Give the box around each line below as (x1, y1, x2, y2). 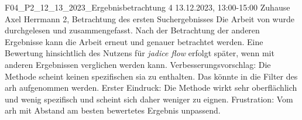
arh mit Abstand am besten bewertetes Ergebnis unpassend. (5, 104, 221, 116)
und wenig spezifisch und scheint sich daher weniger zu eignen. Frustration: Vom (5, 92, 293, 105)
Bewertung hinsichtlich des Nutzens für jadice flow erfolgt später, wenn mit (5, 47, 274, 59)
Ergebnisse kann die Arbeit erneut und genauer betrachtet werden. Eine (5, 35, 263, 47)
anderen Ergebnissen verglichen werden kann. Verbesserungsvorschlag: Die (5, 58, 271, 70)
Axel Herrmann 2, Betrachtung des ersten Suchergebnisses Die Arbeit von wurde (5, 12, 294, 25)
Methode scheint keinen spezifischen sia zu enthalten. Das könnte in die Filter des (5, 70, 298, 82)
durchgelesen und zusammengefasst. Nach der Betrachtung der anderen (5, 24, 260, 36)
